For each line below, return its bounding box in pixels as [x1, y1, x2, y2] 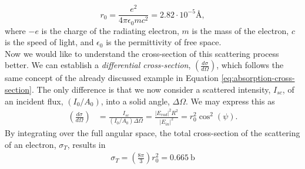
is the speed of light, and [5, 36, 94, 48]
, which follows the [216, 59, 284, 71]
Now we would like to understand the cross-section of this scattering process [5, 47, 279, 59]
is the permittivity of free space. [106, 36, 222, 48]
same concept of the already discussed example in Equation [5, 72, 219, 84]
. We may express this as [186, 94, 275, 107]
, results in [67, 138, 106, 150]
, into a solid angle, [100, 94, 170, 107]
